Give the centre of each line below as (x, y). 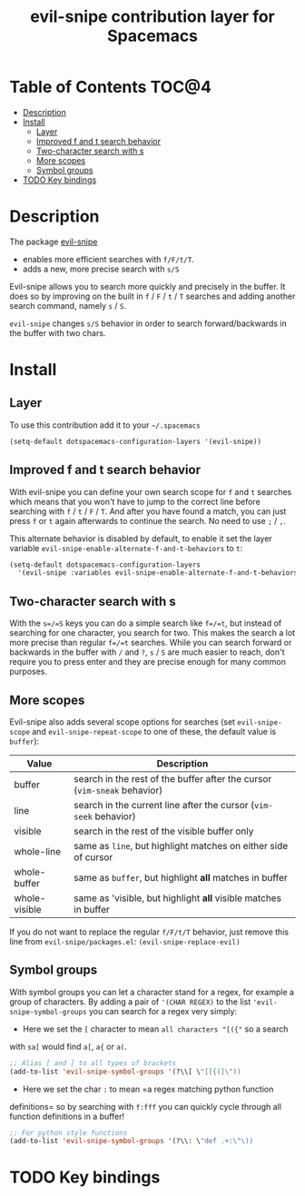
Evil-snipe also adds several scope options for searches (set (123, 722)
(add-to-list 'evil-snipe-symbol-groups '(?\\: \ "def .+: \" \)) (132, 1142)
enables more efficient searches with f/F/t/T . (108, 259)
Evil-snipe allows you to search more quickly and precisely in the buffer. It (148, 286)
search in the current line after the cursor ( (164, 805)
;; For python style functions (69, 1132)
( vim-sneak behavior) (118, 790)
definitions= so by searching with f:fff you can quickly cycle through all (145, 1106)
